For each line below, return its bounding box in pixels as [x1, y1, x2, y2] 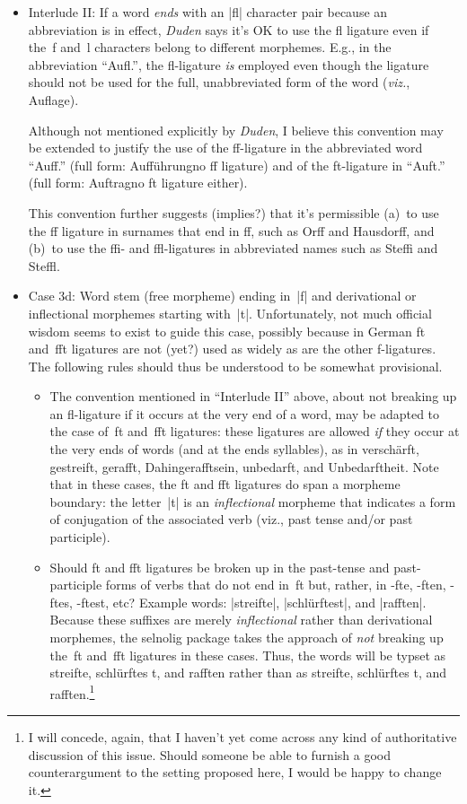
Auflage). [28, 90, 79, 109]
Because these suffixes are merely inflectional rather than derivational [49, 610, 433, 629]
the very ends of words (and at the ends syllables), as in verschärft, [49, 440, 419, 459]
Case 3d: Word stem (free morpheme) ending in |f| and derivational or [28, 286, 417, 305]
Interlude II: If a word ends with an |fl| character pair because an [28, 3, 388, 21]
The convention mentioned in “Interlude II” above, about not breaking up [49, 387, 457, 406]
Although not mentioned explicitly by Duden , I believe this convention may [28, 120, 444, 139]
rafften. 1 [49, 681, 95, 703]
